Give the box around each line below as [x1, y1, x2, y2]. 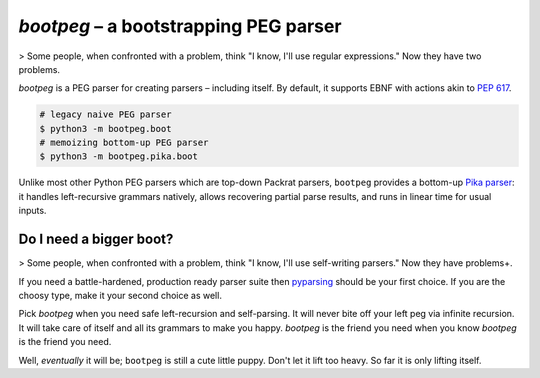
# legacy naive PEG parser [39, 109, 172, 120]
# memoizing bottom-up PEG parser [39, 137, 209, 149]
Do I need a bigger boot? [18, 231, 174, 248]
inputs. [18, 205, 47, 217]
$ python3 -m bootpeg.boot [39, 123, 172, 134]
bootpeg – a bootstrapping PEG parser [18, 15, 342, 37]
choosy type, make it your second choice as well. [18, 289, 222, 301]
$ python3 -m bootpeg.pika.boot [39, 151, 199, 162]
